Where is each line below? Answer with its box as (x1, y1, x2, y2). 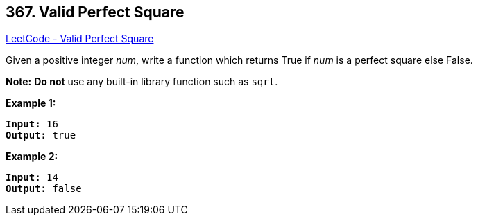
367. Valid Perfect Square (6, 3, 185, 21)
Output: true (6, 130, 76, 141)
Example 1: (6, 97, 56, 109)
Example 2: (6, 150, 58, 163)
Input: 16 (6, 118, 58, 130)
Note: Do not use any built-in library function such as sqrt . (6, 76, 278, 88)
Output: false (6, 183, 82, 195)
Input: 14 (6, 172, 58, 184)
